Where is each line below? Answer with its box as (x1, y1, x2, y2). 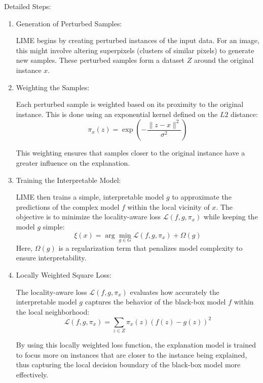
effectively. (16, 369, 49, 379)
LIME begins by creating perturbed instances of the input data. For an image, (16, 35, 259, 46)
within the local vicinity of (127, 201, 210, 212)
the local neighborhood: (16, 306, 90, 317)
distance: (231, 108, 258, 119)
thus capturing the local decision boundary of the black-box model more (16, 359, 241, 370)
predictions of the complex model (16, 201, 120, 212)
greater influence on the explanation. (16, 157, 130, 168)
